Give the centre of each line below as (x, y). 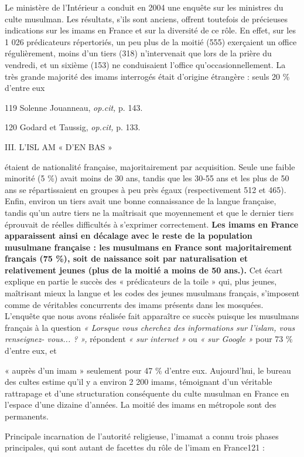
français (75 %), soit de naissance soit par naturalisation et (127, 258)
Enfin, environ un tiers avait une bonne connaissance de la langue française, (141, 201)
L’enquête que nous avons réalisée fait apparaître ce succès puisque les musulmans (152, 316)
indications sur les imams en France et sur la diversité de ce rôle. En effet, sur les (150, 30)
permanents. (27, 416)
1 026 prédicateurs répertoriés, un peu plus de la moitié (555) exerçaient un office (151, 41)
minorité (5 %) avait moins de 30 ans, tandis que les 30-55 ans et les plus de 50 (147, 178)
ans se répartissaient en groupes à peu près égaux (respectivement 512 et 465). (146, 189)
